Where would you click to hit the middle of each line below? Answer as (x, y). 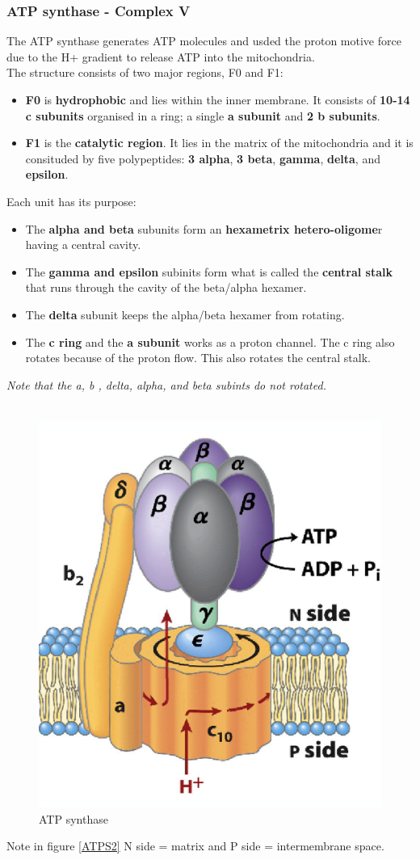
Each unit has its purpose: (71, 201)
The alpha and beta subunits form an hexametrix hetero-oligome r (204, 228)
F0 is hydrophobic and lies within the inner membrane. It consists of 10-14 (218, 99)
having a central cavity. (83, 245)
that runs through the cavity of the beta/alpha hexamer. (166, 287)
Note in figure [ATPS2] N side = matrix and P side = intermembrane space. (195, 846)
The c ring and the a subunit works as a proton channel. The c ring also (210, 341)
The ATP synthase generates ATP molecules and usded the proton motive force (204, 41)
